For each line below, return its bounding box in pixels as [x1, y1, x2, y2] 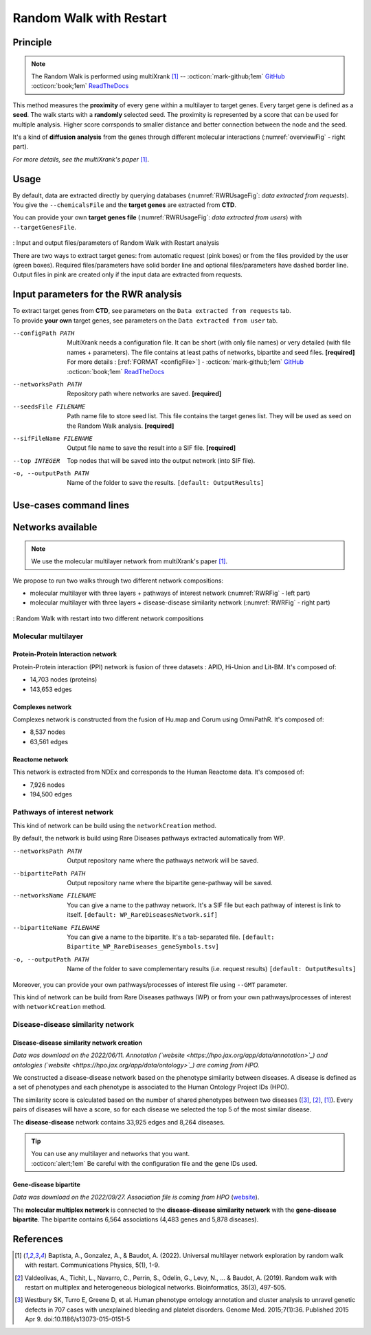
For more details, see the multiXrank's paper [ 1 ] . [12, 155, 149, 163]
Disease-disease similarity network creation [12, 1039, 143, 1047]
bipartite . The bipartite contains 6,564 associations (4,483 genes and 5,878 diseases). [12, 1215, 259, 1224]
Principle [12, 36, 52, 48]
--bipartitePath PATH [12, 869, 86, 877]
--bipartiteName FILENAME [12, 924, 100, 931]
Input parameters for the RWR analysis [12, 289, 182, 301]
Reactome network [12, 755, 69, 763]
